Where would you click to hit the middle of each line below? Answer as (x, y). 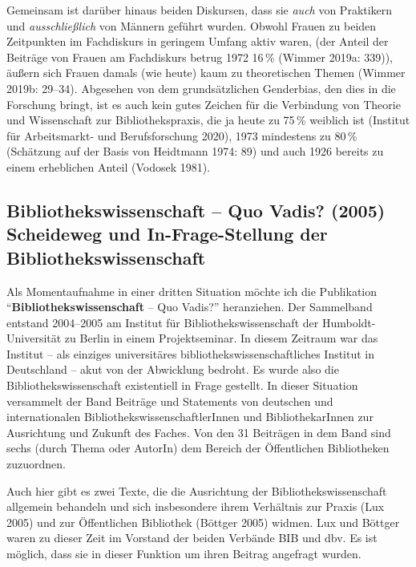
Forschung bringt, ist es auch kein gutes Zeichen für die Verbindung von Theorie (204, 104)
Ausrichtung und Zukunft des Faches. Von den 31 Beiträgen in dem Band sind (199, 432)
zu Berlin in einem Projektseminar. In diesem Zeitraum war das (221, 338)
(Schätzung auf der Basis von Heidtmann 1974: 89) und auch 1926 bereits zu (195, 151)
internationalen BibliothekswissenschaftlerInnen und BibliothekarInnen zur (190, 417)
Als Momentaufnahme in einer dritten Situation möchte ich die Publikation (192, 291)
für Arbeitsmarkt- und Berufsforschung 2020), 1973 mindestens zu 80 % (182, 135)
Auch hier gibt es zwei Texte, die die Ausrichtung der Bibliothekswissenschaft (197, 490)
